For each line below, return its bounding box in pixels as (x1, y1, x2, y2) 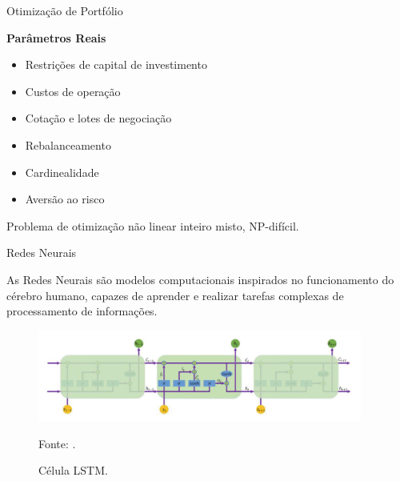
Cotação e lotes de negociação (25, 110, 172, 126)
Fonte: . (38, 435, 76, 451)
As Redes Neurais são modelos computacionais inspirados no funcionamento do (6, 271, 394, 287)
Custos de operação (25, 82, 121, 99)
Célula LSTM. (38, 462, 108, 479)
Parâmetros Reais (6, 29, 106, 46)
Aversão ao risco (25, 190, 105, 207)
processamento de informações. (6, 303, 158, 319)
